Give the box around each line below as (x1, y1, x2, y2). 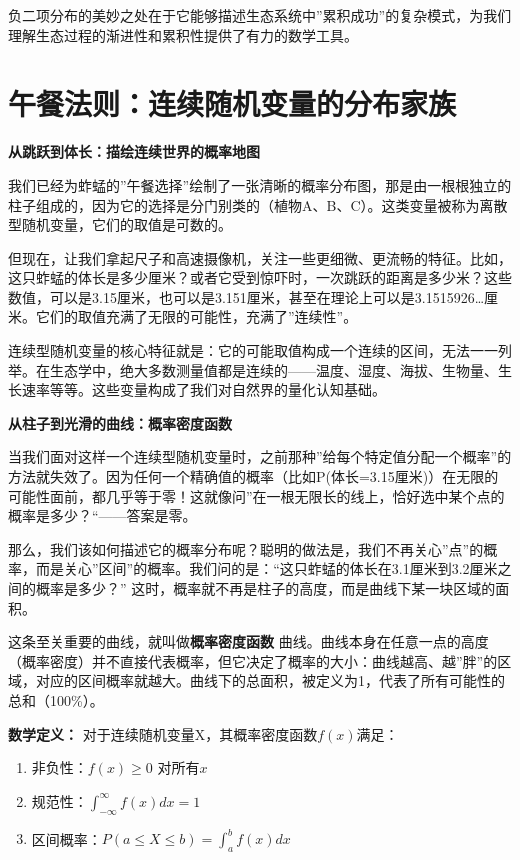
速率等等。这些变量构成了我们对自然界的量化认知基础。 (21, 379, 386, 400)
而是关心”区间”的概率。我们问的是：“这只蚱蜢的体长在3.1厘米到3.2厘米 (35, 558, 498, 579)
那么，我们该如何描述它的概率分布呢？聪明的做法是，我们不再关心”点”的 (8, 538, 484, 559)
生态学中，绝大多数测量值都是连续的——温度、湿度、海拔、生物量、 (49, 359, 498, 380)
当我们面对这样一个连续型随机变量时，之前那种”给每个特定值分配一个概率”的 (8, 446, 512, 467)
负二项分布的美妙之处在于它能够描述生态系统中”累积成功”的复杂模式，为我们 (8, 5, 512, 25)
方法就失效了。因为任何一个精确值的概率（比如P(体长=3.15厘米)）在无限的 (8, 466, 499, 487)
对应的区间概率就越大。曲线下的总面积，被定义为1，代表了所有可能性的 (35, 670, 505, 691)
